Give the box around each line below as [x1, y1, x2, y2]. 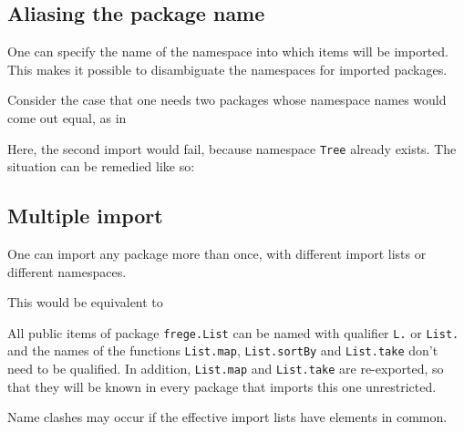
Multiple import [7, 201, 163, 230]
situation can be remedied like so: [7, 157, 195, 176]
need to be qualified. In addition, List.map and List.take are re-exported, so [7, 359, 444, 378]
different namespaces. [7, 262, 127, 281]
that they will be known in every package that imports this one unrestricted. [7, 376, 437, 396]
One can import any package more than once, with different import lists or [7, 244, 427, 263]
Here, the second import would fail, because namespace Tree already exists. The [7, 139, 457, 158]
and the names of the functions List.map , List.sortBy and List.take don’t [7, 341, 438, 360]
